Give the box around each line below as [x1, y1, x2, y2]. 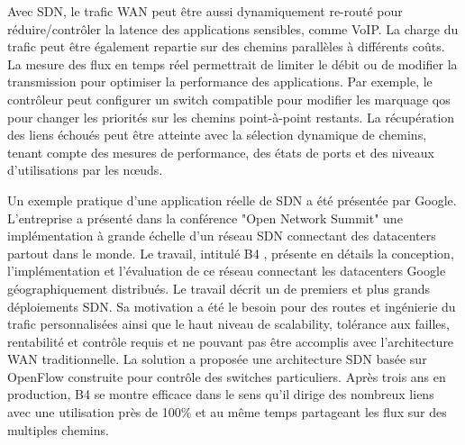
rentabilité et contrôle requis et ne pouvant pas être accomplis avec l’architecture [7, 331, 454, 350]
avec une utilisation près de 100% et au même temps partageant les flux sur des [7, 403, 447, 422]
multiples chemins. [7, 420, 109, 439]
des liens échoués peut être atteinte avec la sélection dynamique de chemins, [7, 125, 427, 144]
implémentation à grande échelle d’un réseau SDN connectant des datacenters [7, 226, 436, 245]
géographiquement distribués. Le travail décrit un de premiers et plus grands [7, 278, 431, 297]
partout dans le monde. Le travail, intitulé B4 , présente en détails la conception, [7, 243, 454, 262]
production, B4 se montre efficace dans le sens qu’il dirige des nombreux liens [7, 385, 434, 404]
